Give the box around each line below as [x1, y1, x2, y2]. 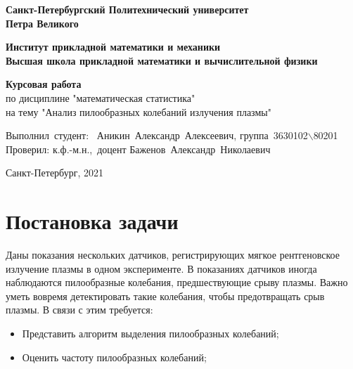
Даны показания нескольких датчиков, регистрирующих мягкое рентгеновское [6, 247, 340, 262]
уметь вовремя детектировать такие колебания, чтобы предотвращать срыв [6, 288, 325, 303]
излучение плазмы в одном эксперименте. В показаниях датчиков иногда [6, 261, 317, 276]
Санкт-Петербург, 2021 [6, 165, 103, 180]
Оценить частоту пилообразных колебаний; [22, 349, 207, 364]
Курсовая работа [6, 77, 82, 91]
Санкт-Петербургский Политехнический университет [6, 2, 249, 16]
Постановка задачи [6, 207, 179, 235]
